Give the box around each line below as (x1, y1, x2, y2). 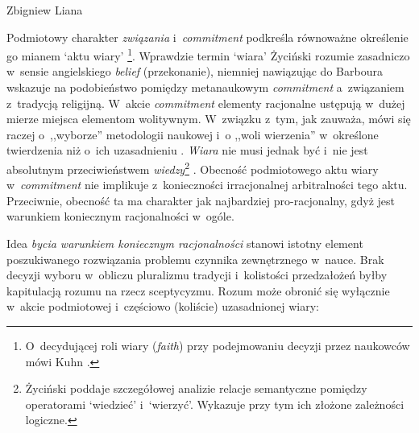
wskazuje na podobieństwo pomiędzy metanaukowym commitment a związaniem (6, 79, 404, 96)
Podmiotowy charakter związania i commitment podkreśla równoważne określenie (6, 28, 409, 45)
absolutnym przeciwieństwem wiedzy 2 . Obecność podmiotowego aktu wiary (6, 159, 379, 177)
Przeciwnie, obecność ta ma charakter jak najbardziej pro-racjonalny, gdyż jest (6, 192, 396, 208)
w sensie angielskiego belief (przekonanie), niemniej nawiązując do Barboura (6, 63, 383, 80)
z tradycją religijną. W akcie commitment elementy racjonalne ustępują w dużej (6, 94, 405, 111)
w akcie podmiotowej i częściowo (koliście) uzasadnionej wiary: (6, 298, 319, 315)
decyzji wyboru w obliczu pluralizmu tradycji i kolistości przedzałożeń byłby (6, 266, 388, 283)
